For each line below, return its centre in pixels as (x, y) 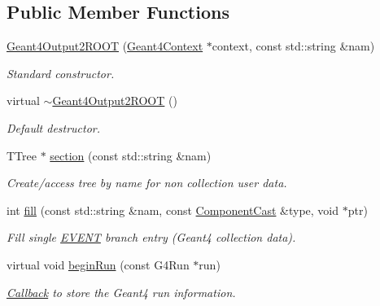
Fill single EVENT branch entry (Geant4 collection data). (151, 237)
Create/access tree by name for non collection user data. (147, 183)
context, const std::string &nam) (293, 46)
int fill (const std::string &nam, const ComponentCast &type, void (173, 210)
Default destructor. (54, 127)
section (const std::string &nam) (131, 155)
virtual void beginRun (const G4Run (98, 264)
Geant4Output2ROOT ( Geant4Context (105, 46)
